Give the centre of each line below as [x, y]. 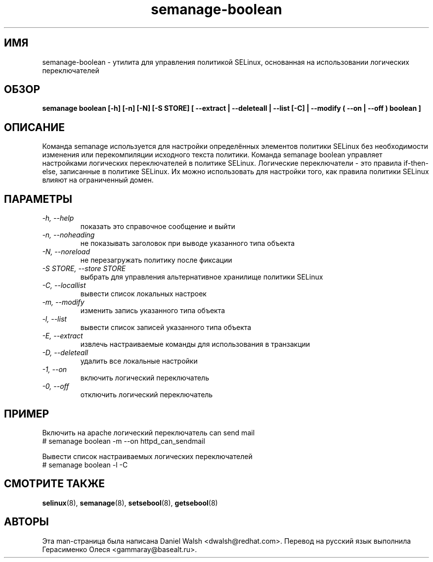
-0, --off [56, 386]
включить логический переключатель [145, 378]
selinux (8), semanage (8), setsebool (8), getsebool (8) [130, 503]
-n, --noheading [68, 235]
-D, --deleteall [65, 353]
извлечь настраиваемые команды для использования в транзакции [195, 344]
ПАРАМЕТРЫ [38, 199]
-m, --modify [63, 302]
